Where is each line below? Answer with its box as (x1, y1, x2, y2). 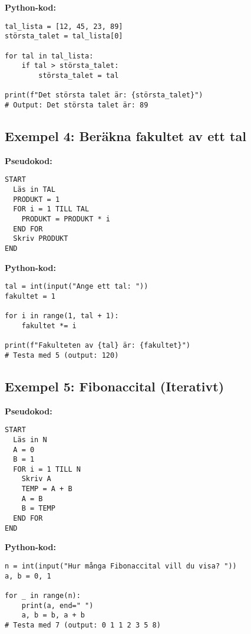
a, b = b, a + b (21, 611, 85, 620)
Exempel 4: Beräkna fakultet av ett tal (5, 126, 246, 145)
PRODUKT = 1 (13, 195, 60, 204)
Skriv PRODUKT (13, 234, 68, 243)
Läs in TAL (13, 185, 55, 194)
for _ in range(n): (5, 591, 81, 600)
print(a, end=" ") (21, 601, 94, 610)
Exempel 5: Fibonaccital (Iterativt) (5, 377, 224, 395)
